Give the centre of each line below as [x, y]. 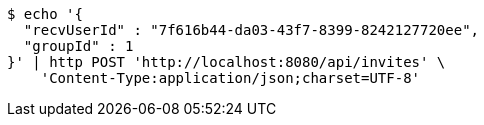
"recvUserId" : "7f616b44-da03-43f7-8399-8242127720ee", [251, 30]
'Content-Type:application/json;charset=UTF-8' [230, 78]
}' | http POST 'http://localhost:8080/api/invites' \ [226, 62]
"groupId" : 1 [78, 46]
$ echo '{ [45, 14]
